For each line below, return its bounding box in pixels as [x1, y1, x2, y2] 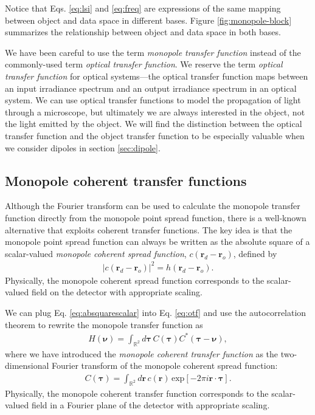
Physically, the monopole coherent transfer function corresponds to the [5, 386, 269, 399]
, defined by [233, 247, 277, 259]
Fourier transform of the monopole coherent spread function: [52, 359, 278, 372]
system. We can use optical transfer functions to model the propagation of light [5, 94, 301, 106]
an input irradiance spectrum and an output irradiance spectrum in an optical [5, 81, 297, 94]
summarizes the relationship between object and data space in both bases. [5, 26, 281, 38]
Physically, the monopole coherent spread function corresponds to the [5, 273, 265, 286]
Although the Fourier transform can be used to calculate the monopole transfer [5, 199, 300, 212]
